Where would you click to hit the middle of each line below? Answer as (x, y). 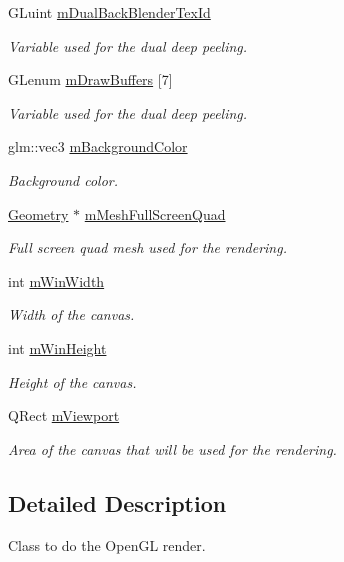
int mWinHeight (57, 347)
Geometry (38, 213)
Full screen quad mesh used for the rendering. (147, 247)
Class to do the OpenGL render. (107, 544)
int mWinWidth (56, 280)
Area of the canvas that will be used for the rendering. (172, 448)
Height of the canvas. (72, 381)
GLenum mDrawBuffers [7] (90, 79)
